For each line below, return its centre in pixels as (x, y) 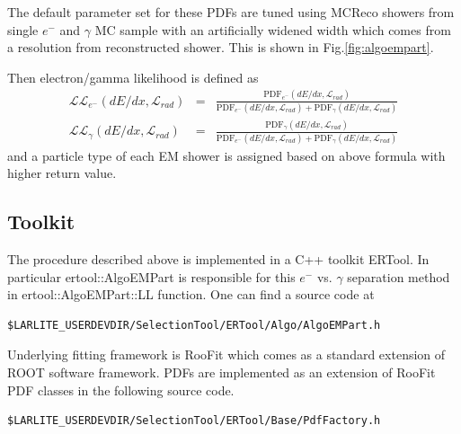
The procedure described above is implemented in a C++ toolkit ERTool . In (218, 259)
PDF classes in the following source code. (121, 390)
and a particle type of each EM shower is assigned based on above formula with (226, 155)
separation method (399, 276)
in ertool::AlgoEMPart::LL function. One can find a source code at (191, 294)
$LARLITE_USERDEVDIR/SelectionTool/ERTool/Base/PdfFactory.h (194, 421)
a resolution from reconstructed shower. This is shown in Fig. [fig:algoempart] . (221, 47)
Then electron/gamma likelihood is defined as (133, 77)
